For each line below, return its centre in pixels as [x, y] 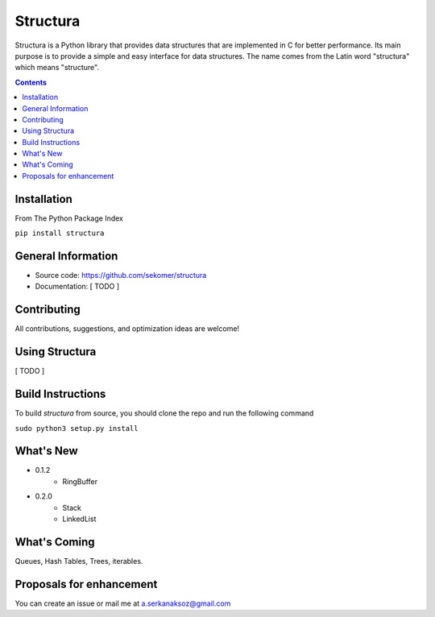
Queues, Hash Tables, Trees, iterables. [79, 561]
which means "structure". [57, 68]
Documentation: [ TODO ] [77, 287]
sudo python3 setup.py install [77, 428]
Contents [31, 82]
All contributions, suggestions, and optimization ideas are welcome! [127, 329]
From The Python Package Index [69, 218]
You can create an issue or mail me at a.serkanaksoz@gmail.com [123, 603]
